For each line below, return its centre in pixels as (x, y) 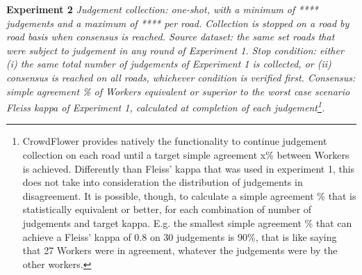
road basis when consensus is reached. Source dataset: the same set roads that (171, 37)
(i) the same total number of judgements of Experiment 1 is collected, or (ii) (169, 64)
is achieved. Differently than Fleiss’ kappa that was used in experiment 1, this (189, 168)
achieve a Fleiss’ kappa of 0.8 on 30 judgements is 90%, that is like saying (180, 236)
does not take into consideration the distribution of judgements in (163, 182)
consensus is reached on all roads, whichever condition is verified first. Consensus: (181, 77)
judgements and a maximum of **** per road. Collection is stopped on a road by (178, 23)
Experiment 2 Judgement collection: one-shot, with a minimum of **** (162, 9)
